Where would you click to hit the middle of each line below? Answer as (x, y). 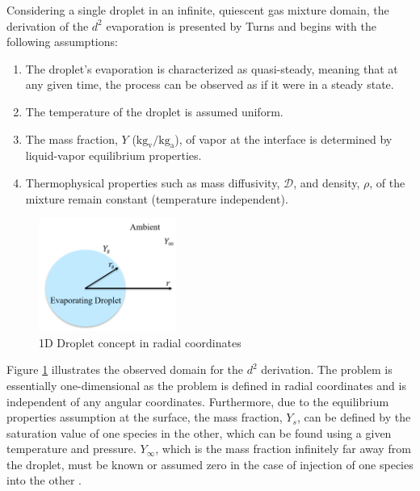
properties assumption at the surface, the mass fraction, (145, 417)
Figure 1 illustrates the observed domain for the (125, 369)
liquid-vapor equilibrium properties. (113, 155)
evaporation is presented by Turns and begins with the (241, 25)
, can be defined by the (354, 417)
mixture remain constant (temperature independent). (157, 198)
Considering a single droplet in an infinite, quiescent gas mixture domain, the (198, 10)
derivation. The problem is (327, 369)
